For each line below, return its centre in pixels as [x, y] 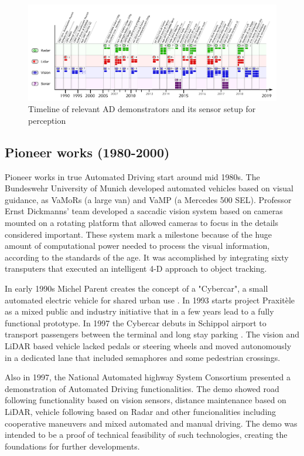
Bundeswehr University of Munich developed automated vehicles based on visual [149, 188]
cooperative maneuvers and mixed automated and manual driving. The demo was [151, 423]
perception [47, 120]
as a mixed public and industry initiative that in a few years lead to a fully [139, 311]
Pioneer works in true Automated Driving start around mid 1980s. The [132, 176]
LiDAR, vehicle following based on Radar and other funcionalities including [141, 411]
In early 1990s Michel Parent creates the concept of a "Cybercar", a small [136, 288]
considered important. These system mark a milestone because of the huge [138, 234]
